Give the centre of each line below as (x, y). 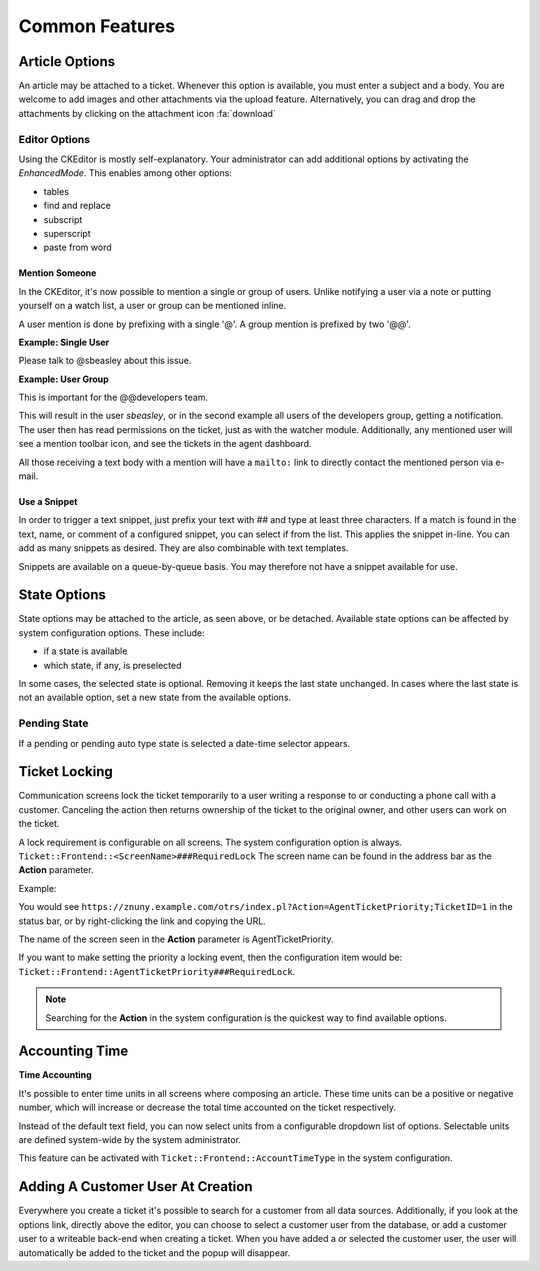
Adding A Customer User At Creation (136, 1186)
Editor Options (54, 139)
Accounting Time (73, 1051)
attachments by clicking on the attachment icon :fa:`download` (147, 113)
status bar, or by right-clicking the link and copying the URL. (142, 921)
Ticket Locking (66, 771)
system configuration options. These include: (111, 632)
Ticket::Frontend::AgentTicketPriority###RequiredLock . (157, 971)
